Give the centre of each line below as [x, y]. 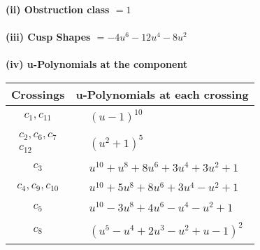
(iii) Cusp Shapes [48, 37]
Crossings [38, 94]
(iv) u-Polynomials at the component [97, 64]
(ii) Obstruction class [58, 9]
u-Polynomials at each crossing [162, 94]
